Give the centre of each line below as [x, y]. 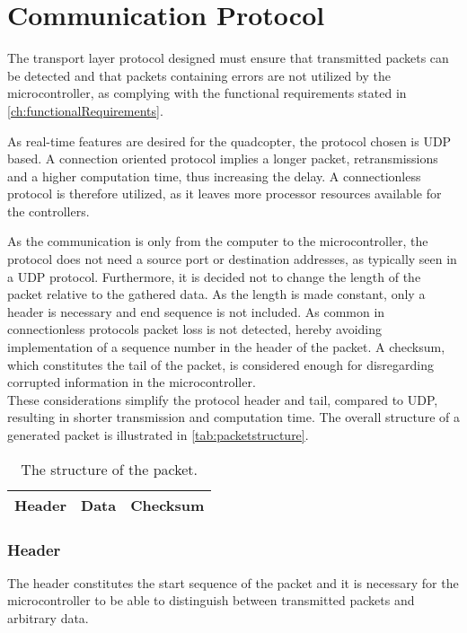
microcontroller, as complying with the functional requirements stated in [207, 93]
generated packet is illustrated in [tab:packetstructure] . [158, 435]
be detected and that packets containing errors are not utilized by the [199, 75]
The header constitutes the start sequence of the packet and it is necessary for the [233, 582]
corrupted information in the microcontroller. [132, 382]
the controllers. [48, 211]
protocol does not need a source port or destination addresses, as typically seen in [232, 259]
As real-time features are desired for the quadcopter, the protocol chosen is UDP [229, 141]
